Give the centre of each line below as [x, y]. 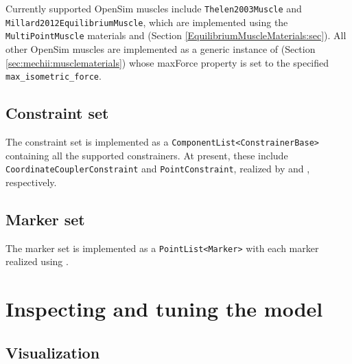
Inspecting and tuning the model [164, 309]
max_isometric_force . [54, 76]
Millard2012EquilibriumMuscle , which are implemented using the [147, 22]
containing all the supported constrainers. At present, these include [147, 155]
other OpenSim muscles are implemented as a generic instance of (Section [161, 48]
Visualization [53, 352]
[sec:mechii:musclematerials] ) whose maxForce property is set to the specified [167, 62]
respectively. [31, 182]
